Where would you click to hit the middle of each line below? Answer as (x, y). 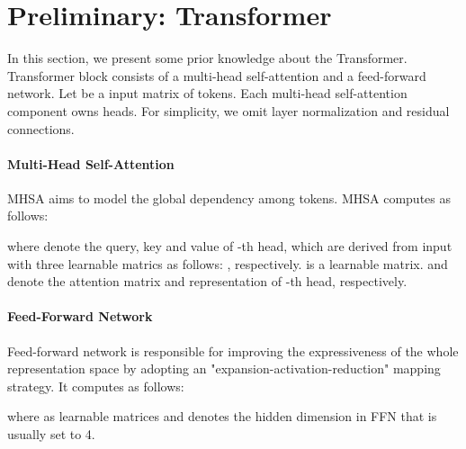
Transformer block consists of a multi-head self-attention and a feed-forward (217, 75)
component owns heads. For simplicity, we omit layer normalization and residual (229, 110)
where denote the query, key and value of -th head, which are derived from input (230, 246)
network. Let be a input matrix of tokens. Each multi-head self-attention (207, 93)
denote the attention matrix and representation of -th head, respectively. (207, 281)
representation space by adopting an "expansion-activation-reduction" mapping (224, 368)
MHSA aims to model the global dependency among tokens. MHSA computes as (229, 198)
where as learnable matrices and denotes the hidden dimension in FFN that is (222, 416)
